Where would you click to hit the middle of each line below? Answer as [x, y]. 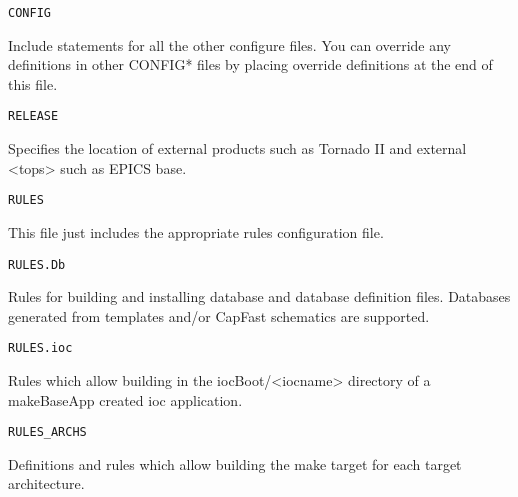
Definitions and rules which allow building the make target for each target [235, 463]
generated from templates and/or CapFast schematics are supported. [219, 315]
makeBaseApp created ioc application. [125, 399]
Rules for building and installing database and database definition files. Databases [259, 296]
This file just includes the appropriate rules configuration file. [196, 231]
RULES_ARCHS [47, 432]
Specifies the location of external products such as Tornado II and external [237, 148]
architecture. [46, 483]
